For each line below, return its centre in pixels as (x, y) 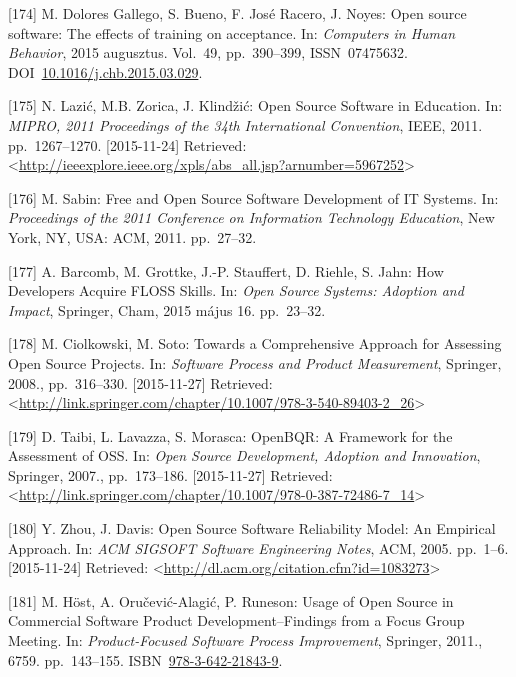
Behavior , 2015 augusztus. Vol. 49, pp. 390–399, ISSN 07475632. (208, 52)
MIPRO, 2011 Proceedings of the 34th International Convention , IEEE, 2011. (245, 124)
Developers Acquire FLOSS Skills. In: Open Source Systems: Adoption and (236, 290)
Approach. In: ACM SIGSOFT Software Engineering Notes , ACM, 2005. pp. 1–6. (258, 547)
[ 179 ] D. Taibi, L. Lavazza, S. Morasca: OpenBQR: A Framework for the (230, 435)
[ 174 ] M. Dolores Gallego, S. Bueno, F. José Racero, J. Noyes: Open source (237, 13)
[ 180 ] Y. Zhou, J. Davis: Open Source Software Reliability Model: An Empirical (252, 528)
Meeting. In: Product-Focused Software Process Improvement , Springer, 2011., (245, 640)
